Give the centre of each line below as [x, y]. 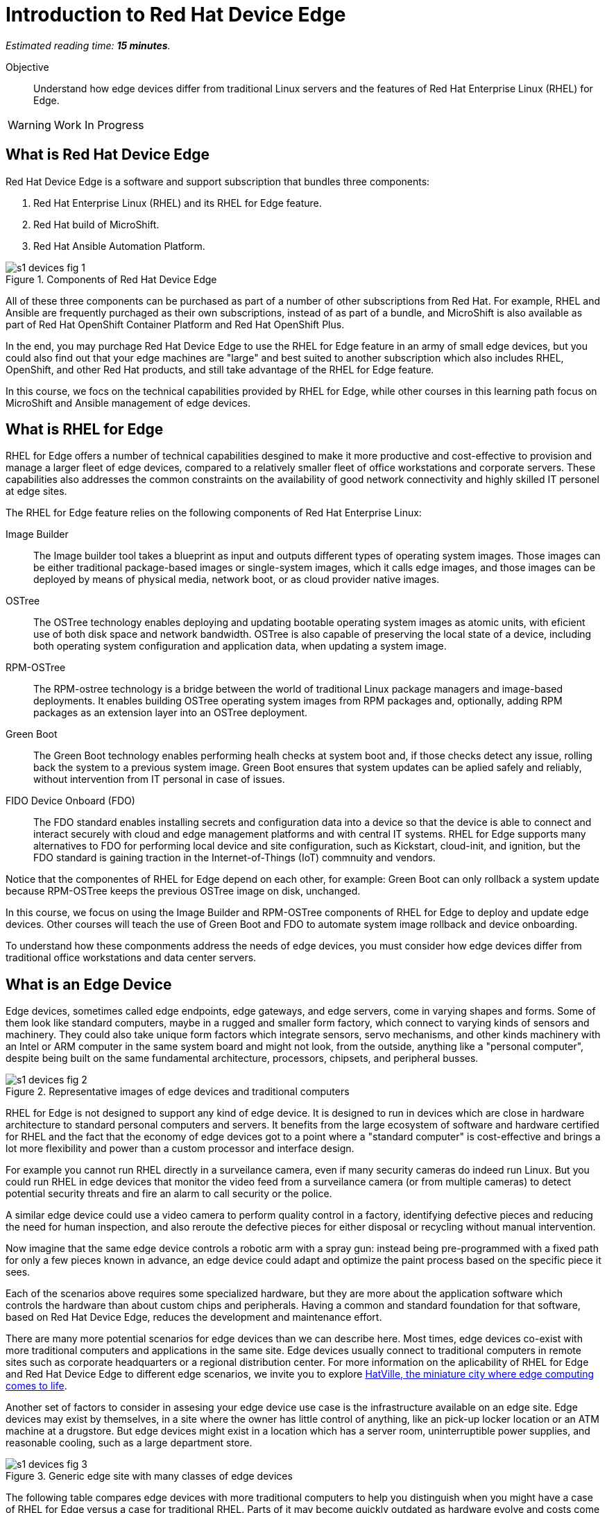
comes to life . [36, 1386]
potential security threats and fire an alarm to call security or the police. [169, 1194]
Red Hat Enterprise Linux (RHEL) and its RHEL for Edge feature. [178, 203]
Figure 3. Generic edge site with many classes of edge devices [149, 1476]
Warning [29, 125]
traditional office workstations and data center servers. [131, 958]
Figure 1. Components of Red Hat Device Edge [111, 279]
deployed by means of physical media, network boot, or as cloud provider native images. [237, 580]
